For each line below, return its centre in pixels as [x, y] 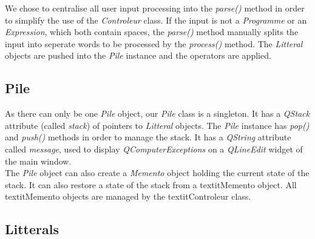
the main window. [38, 161]
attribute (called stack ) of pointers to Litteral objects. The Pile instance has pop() [157, 125]
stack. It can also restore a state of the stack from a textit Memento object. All [151, 184]
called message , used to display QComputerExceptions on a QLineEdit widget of [154, 149]
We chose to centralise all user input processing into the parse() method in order [155, 8]
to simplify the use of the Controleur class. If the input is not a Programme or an [156, 20]
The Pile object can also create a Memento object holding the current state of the [157, 173]
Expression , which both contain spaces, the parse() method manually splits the [152, 32]
